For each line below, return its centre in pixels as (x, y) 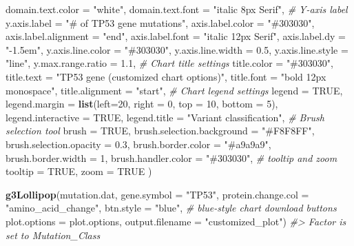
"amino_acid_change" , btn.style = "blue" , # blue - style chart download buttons (171, 208)
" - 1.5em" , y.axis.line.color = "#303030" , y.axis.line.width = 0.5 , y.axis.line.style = (177, 49)
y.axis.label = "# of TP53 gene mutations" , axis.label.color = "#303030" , (160, 22)
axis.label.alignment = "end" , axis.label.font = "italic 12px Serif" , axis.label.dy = (176, 36)
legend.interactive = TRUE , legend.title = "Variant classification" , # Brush (165, 117)
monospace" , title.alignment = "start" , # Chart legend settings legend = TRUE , (174, 90)
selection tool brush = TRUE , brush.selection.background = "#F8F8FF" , (160, 131)
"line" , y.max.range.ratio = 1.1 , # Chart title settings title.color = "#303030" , (169, 63)
